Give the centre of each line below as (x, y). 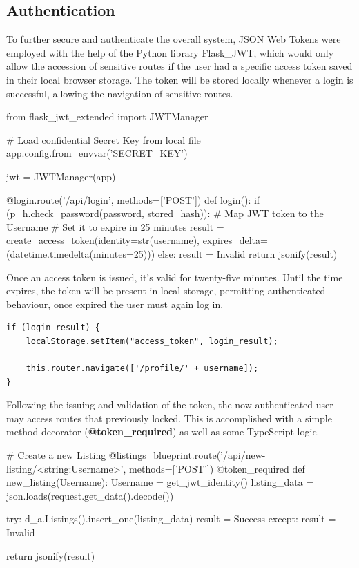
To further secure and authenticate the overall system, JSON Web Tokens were (174, 39)
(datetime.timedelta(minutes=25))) (81, 253)
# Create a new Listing (56, 455)
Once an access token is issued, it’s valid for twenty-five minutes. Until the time (175, 277)
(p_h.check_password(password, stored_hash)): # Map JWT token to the (165, 213)
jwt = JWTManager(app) (61, 176)
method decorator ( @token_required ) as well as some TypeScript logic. (163, 432)
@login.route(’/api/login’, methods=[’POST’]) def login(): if (133, 199)
